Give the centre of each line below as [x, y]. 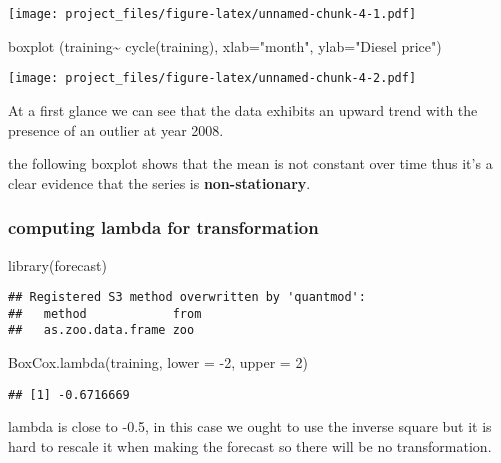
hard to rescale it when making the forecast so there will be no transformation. [250, 445]
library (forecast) [57, 264]
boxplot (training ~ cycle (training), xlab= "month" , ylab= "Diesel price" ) [225, 45]
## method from [105, 313]
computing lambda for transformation [163, 227]
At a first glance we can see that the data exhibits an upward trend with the [243, 109]
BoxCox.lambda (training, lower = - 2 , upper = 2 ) [158, 362]
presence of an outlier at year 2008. [116, 129]
